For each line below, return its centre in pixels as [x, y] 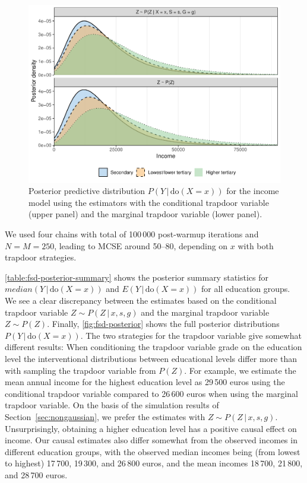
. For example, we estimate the [240, 370]
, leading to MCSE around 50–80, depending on [141, 245]
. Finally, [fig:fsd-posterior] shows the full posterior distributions [163, 324]
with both [256, 245]
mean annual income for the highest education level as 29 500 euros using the [145, 382]
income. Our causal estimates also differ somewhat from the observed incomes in [151, 440]
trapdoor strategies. [41, 257]
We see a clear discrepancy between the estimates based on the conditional [141, 301]
